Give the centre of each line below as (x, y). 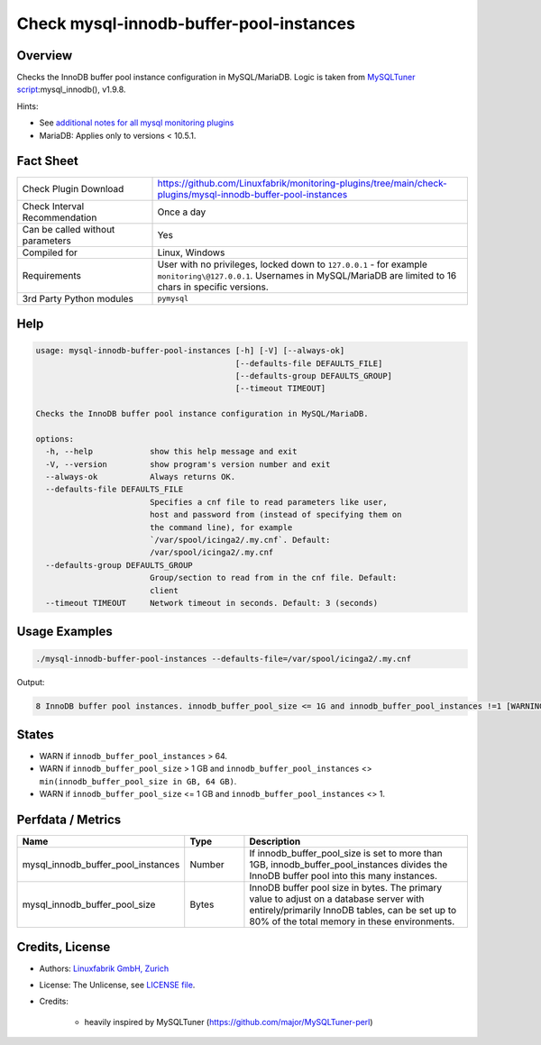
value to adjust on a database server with (337, 899)
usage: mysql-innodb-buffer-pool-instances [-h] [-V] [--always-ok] (190, 351)
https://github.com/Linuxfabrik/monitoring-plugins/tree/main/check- (303, 183)
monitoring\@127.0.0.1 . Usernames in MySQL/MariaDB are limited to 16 (307, 275)
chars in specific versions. (213, 287)
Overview (45, 55)
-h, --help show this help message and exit (171, 452)
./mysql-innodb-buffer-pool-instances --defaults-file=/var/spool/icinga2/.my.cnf (224, 659)
